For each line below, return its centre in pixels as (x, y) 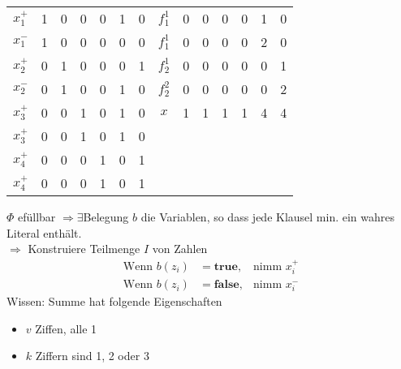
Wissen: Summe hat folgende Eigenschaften (114, 301)
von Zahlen (180, 249)
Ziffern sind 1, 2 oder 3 (92, 356)
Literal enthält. (44, 232)
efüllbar (37, 217)
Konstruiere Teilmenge (84, 249)
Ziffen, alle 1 (66, 328)
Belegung (106, 217)
